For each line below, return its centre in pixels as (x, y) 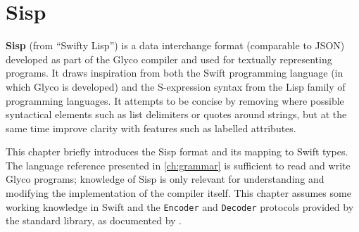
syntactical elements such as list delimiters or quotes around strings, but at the (176, 114)
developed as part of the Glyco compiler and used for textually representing (169, 59)
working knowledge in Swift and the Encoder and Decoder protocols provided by (180, 206)
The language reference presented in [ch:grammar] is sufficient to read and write (178, 165)
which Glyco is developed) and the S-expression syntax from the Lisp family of (176, 86)
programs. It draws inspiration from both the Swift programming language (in (175, 73)
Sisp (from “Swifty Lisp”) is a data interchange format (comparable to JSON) (175, 45)
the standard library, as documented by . (94, 220)
